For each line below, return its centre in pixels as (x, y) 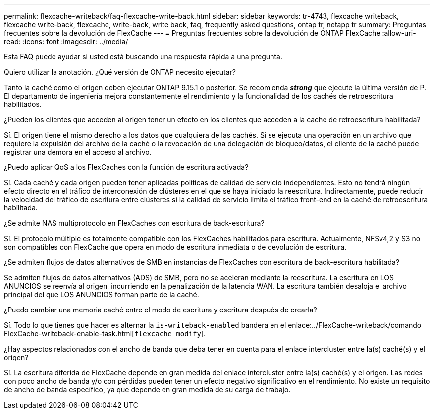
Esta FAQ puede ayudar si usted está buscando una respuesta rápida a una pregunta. (143, 57)
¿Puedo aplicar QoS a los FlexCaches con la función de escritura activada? (126, 167)
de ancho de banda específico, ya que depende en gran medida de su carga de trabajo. (147, 389)
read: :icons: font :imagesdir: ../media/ (66, 41)
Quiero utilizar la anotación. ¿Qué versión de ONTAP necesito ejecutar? (120, 72)
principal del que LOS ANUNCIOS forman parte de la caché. (102, 294)
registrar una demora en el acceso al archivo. (78, 152)
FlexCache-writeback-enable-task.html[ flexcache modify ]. (105, 334)
